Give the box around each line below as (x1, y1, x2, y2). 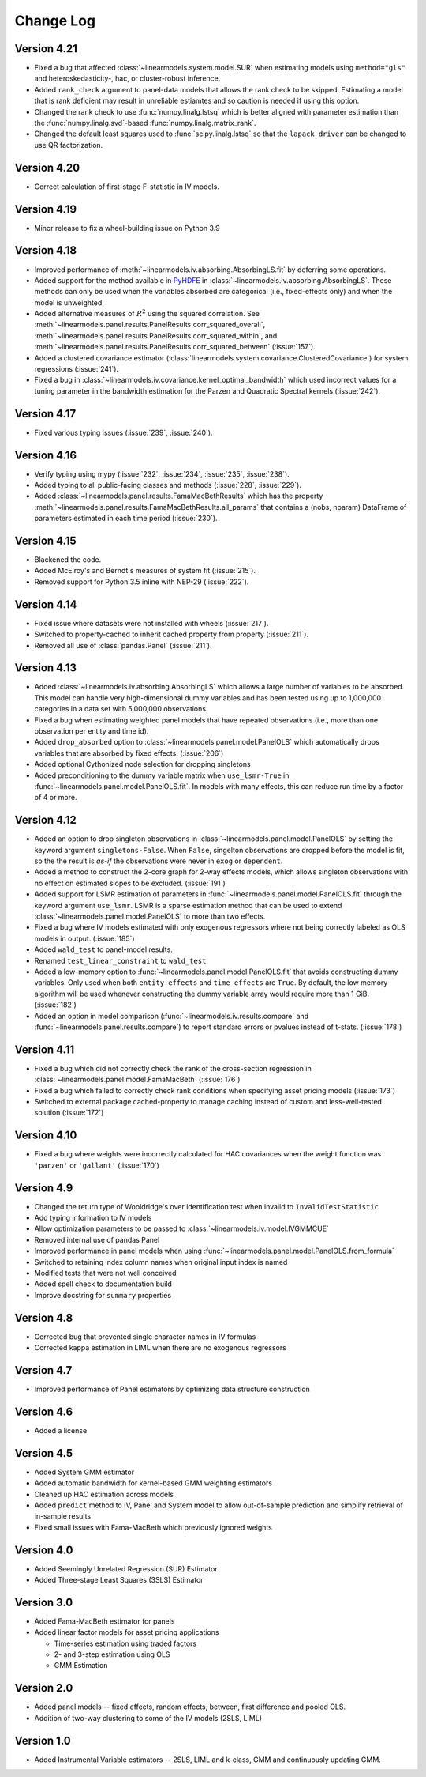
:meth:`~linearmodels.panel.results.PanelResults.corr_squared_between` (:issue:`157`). (34, 342, 316, 352)
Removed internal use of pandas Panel (34, 1235, 160, 1244)
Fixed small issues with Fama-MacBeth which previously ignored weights (34, 1522, 272, 1532)
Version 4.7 (14, 1364, 73, 1377)
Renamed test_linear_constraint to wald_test (34, 956, 207, 965)
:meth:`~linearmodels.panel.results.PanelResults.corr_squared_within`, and (34, 330, 278, 340)
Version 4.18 (14, 243, 77, 257)
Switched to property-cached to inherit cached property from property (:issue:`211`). (34, 629, 309, 639)
